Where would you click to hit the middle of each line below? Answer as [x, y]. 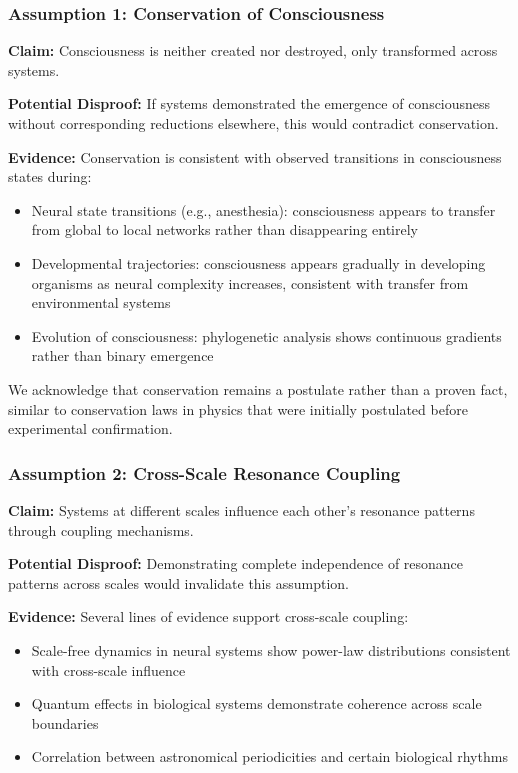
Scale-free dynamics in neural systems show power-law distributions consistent [271, 649]
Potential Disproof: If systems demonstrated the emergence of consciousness [249, 103]
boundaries [65, 722]
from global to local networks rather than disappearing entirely [224, 229]
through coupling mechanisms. [101, 529]
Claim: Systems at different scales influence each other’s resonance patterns [241, 509]
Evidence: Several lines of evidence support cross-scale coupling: [208, 616]
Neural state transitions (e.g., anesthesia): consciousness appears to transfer [263, 209]
